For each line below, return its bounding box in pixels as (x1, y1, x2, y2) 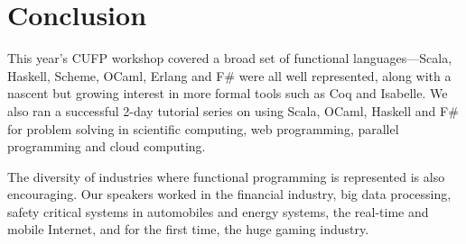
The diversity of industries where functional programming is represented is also (7, 167, 445, 185)
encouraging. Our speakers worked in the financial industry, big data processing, (7, 185, 452, 203)
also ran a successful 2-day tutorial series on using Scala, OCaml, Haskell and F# (7, 101, 459, 120)
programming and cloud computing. (7, 137, 206, 156)
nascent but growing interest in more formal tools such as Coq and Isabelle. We (7, 84, 448, 103)
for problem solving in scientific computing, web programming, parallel (7, 119, 399, 138)
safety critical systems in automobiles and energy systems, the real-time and (7, 202, 429, 221)
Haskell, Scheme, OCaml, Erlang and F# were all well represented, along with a (7, 66, 452, 85)
